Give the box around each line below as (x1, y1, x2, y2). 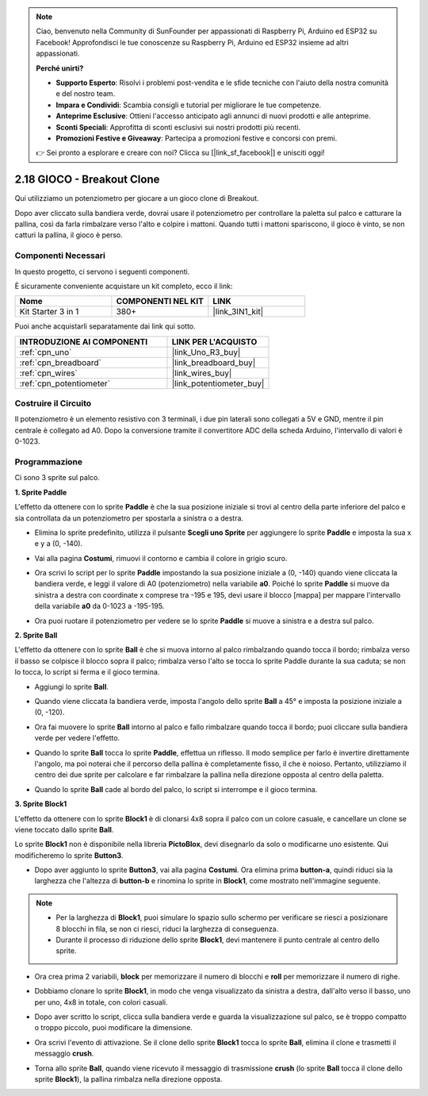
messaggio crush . (34, 1048, 94, 1059)
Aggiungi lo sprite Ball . (34, 682, 109, 691)
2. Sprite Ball (14, 631, 58, 640)
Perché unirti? (36, 63, 84, 73)
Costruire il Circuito (14, 398, 92, 409)
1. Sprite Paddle (14, 487, 67, 497)
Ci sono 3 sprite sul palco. (14, 473, 101, 483)
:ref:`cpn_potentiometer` (19, 378, 111, 389)
